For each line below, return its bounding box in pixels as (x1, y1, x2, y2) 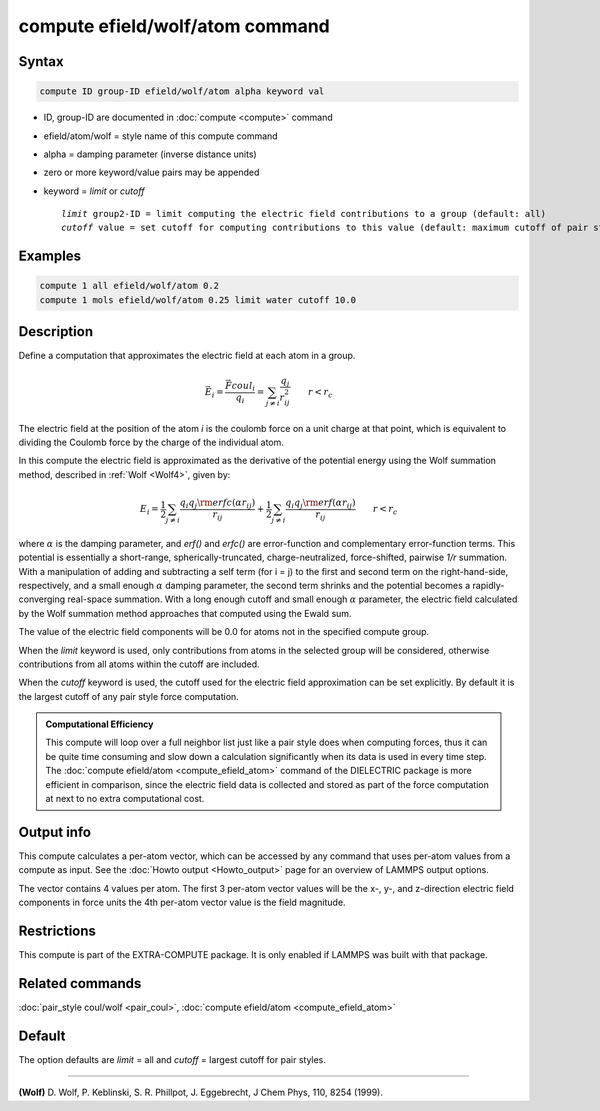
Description (18, 323, 94, 340)
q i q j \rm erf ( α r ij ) (285, 496, 356, 510)
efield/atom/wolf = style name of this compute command (43, 130, 279, 142)
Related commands (18, 975, 142, 992)
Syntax (18, 53, 64, 70)
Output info (18, 823, 92, 840)
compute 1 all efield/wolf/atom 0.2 (39, 280, 220, 292)
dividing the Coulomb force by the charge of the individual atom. (18, 436, 285, 449)
